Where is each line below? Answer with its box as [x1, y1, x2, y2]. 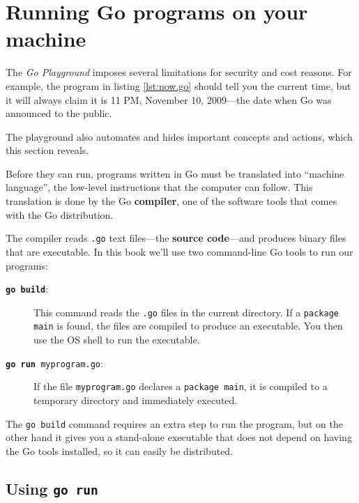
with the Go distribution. [6, 207, 114, 222]
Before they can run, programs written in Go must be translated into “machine [6, 166, 344, 180]
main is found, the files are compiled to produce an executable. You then [33, 318, 343, 333]
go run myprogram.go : [6, 355, 103, 370]
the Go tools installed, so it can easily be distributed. [6, 443, 234, 458]
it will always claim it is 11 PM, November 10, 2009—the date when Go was [6, 92, 332, 107]
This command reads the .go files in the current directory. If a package [33, 304, 339, 319]
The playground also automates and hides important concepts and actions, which [6, 129, 353, 144]
